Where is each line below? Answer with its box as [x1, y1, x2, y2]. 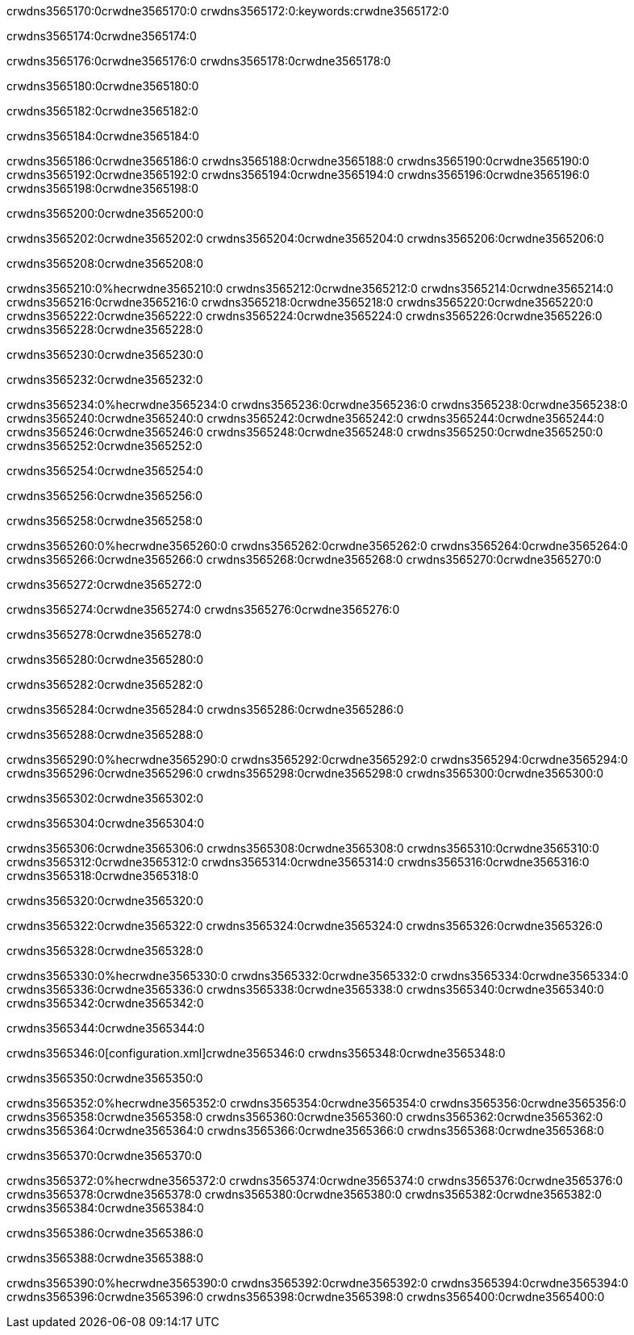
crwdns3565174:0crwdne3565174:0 [6, 29, 197, 43]
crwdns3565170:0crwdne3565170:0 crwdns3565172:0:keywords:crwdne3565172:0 [6, 4, 449, 18]
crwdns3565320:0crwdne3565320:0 [6, 894, 204, 907]
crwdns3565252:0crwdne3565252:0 [6, 439, 202, 453]
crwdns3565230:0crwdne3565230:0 [6, 348, 204, 361]
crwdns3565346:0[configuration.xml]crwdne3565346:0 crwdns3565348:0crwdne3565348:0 [6, 1046, 506, 1060]
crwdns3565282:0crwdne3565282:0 [6, 678, 203, 691]
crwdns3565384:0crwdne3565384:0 [6, 1201, 204, 1215]
